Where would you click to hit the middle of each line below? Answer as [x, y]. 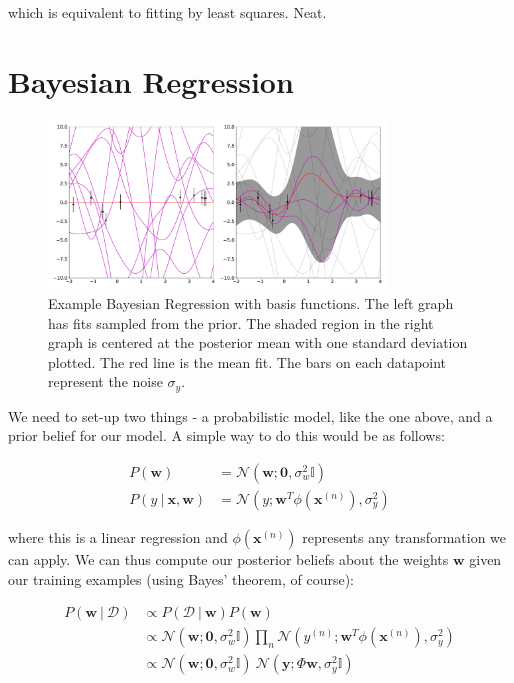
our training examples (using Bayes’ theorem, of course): [181, 578]
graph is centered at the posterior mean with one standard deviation [258, 342]
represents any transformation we [404, 536]
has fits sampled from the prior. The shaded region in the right [241, 322]
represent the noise [105, 381]
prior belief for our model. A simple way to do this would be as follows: [226, 435]
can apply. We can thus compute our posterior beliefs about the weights [228, 558]
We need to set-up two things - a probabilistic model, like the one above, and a [250, 415]
